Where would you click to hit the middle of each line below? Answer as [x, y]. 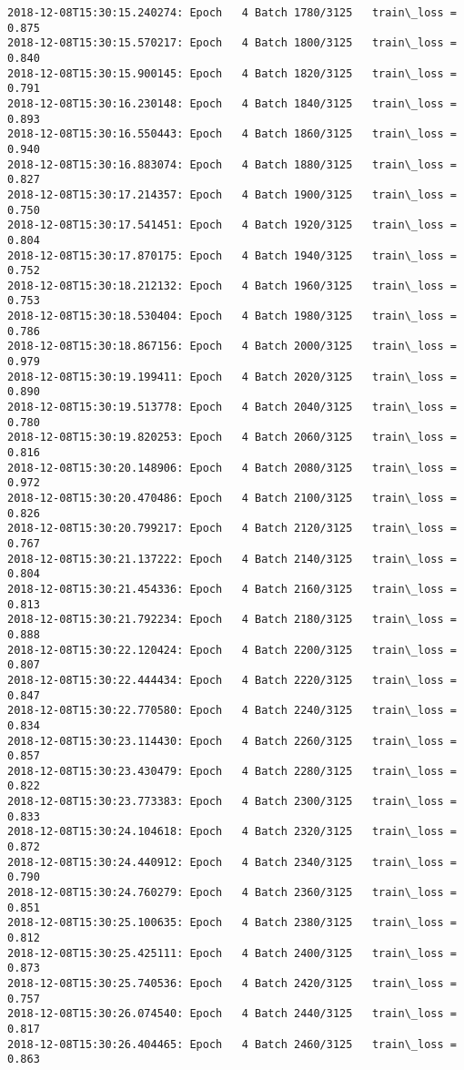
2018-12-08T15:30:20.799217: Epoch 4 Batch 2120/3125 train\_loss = [232, 529]
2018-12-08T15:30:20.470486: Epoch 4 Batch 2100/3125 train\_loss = [232, 498]
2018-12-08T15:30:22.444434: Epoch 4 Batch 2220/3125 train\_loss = [232, 680]
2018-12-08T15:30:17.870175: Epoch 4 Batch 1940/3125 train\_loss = [232, 255]
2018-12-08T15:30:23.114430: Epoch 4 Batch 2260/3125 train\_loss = [232, 741]
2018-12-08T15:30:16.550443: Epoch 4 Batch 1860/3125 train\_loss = [232, 134]
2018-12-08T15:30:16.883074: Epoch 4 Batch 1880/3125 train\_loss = [232, 164]
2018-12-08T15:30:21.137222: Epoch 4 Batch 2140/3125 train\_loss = [232, 559]
